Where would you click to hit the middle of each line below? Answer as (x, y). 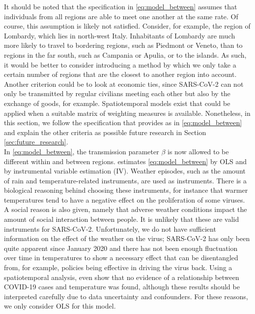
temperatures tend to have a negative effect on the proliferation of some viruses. (125, 199)
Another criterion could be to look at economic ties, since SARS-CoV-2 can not (124, 84)
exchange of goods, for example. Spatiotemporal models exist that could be (117, 103)
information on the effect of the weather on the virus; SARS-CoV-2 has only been (127, 238)
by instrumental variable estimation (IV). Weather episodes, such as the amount (125, 171)
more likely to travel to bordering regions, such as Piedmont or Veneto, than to (123, 45)
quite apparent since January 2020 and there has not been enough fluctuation (121, 248)
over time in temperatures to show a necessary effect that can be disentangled (121, 258)
